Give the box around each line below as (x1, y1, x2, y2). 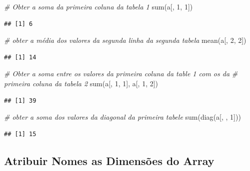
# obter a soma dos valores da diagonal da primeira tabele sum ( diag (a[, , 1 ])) (4, 112, 241, 122)
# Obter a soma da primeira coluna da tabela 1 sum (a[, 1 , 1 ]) (4, 1, 193, 11)
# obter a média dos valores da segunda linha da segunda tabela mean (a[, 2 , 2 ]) (4, 35, 246, 45)
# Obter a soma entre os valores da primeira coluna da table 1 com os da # (4, 68, 238, 79)
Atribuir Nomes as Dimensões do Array (4, 153, 214, 168)
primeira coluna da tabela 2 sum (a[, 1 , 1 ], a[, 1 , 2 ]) (4, 78, 158, 88)
